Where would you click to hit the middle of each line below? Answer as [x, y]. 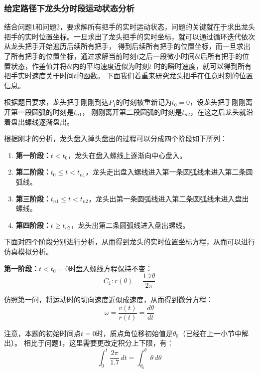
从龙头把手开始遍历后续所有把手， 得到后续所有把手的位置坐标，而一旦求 [124, 46]
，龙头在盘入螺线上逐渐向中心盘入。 [127, 155]
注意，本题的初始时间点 [42, 333]
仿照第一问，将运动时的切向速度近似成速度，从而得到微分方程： [109, 299]
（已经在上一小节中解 [213, 333]
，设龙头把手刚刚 [218, 102]
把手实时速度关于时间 [39, 76]
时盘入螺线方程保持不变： [111, 268]
